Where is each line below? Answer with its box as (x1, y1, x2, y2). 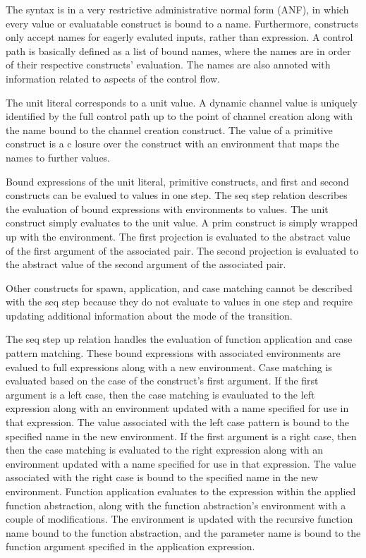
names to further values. (6, 150, 111, 164)
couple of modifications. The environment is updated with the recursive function (6, 511, 353, 526)
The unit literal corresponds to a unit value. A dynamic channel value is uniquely (6, 95, 358, 109)
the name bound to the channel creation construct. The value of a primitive (6, 122, 333, 137)
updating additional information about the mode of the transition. (6, 308, 293, 322)
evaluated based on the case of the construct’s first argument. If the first (6, 373, 319, 388)
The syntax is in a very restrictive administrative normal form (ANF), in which (6, 2, 349, 16)
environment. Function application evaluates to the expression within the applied (6, 484, 356, 498)
